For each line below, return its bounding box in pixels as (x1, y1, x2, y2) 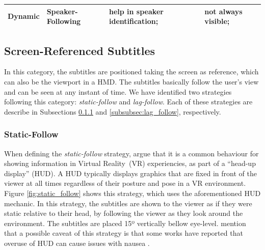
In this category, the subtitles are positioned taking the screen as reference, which (4, 66, 259, 77)
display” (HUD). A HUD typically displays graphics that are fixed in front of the (4, 168, 257, 178)
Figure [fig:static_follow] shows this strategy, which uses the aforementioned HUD (4, 187, 261, 198)
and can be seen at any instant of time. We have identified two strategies (4, 86, 232, 97)
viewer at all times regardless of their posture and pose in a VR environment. (4, 178, 246, 188)
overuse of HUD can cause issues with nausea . (4, 237, 150, 248)
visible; (204, 16, 230, 26)
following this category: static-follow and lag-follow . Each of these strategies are (4, 96, 253, 107)
